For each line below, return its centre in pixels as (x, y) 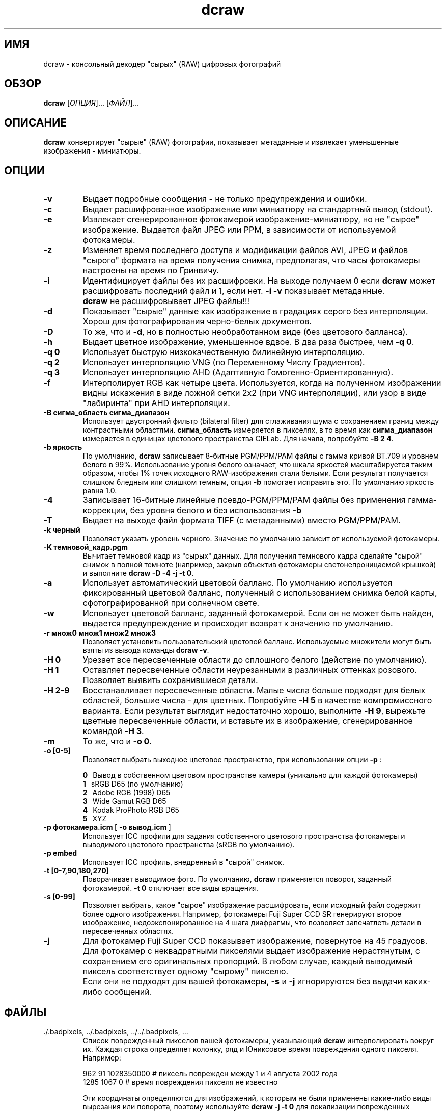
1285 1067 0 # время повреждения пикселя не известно (180, 1082)
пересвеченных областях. (128, 931)
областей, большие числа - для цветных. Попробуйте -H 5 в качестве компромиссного (257, 701)
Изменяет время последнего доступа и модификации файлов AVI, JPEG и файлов (245, 250)
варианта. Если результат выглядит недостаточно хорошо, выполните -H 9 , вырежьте (254, 711)
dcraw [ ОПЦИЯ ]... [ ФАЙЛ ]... (91, 103)
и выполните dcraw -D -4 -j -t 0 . (138, 573)
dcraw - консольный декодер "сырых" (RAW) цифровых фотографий (162, 64)
